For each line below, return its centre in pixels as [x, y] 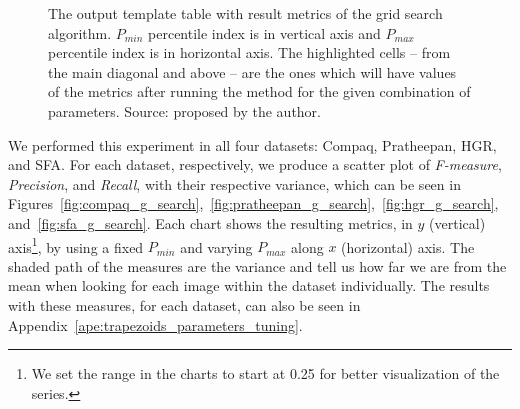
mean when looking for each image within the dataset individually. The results [249, 285]
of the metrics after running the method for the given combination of [259, 91]
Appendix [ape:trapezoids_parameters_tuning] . [155, 324]
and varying [216, 246]
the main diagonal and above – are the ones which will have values [252, 71]
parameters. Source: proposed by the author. [184, 110]
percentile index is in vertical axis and [264, 32]
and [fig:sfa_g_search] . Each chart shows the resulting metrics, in [210, 222]
